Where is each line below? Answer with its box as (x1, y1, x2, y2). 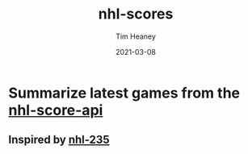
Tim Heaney (116, 31, 156, 41)
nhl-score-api (8, 101, 103, 119)
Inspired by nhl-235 (8, 133, 110, 147)
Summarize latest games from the (8, 84, 241, 102)
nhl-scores (98, 5, 174, 23)
